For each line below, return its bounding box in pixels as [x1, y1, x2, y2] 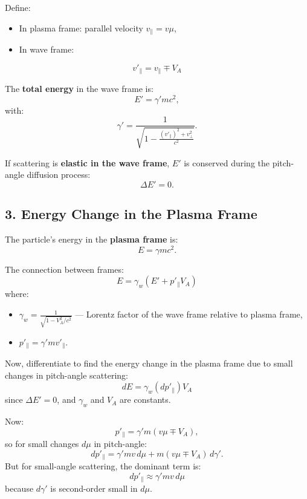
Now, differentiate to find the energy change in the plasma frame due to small [5, 357, 293, 370]
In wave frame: [19, 43, 74, 56]
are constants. [120, 393, 171, 406]
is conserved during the [184, 156, 270, 169]
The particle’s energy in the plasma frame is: [5, 233, 178, 246]
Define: [5, 1, 31, 13]
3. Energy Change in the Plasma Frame [5, 204, 257, 223]
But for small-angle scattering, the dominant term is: [5, 460, 201, 472]
